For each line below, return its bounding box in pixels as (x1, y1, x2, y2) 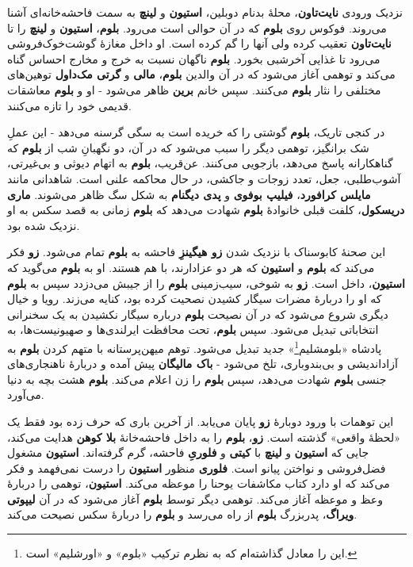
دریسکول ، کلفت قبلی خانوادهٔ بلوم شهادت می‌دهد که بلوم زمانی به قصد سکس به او (7, 201, 405, 218)
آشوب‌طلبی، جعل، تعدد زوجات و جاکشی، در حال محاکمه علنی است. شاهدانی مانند (7, 170, 401, 186)
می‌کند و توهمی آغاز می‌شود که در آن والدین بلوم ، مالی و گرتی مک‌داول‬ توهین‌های (7, 66, 396, 82)
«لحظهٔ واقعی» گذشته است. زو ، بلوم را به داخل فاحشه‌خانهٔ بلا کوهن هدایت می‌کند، (7, 428, 400, 445)
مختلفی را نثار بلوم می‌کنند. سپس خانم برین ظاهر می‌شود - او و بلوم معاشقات (7, 81, 381, 98)
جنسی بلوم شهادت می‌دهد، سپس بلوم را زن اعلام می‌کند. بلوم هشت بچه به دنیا (7, 370, 387, 387)
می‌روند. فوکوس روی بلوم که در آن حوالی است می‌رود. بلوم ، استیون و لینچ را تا (7, 19, 387, 36)
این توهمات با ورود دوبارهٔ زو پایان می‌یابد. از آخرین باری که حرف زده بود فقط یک (7, 412, 394, 429)
